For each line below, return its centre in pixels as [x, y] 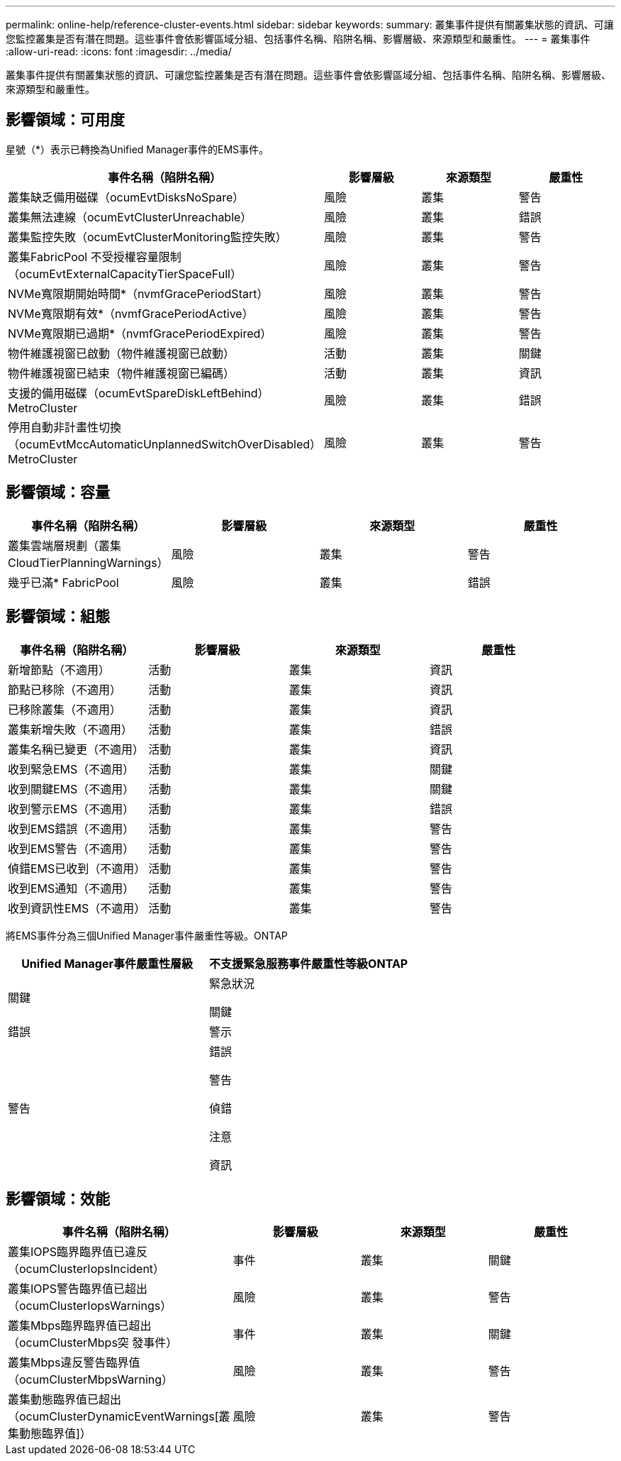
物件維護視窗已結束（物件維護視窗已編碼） [122, 373]
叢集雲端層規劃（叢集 [65, 545]
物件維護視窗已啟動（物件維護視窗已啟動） [122, 353]
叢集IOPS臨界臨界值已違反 [78, 1252]
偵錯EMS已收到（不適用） [77, 868]
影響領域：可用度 [65, 120]
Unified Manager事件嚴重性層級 [107, 963]
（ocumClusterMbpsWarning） [91, 1380]
